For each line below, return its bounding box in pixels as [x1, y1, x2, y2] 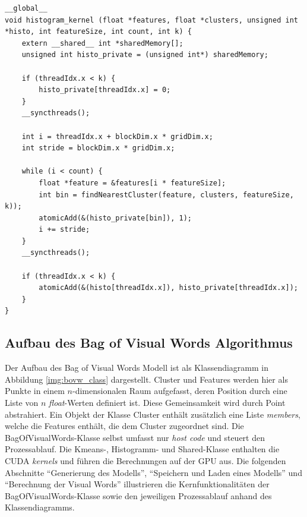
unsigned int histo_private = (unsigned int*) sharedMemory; [21, 51, 268, 59]
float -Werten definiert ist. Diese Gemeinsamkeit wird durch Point [49, 396, 286, 409]
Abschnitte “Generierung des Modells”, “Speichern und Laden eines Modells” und [5, 466, 302, 478]
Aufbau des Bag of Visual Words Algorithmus [5, 333, 293, 352]
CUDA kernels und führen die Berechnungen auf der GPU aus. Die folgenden [5, 454, 286, 466]
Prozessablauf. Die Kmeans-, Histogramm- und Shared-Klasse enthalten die [5, 443, 280, 455]
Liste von [5, 396, 39, 409]
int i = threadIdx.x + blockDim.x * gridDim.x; [21, 132, 213, 141]
